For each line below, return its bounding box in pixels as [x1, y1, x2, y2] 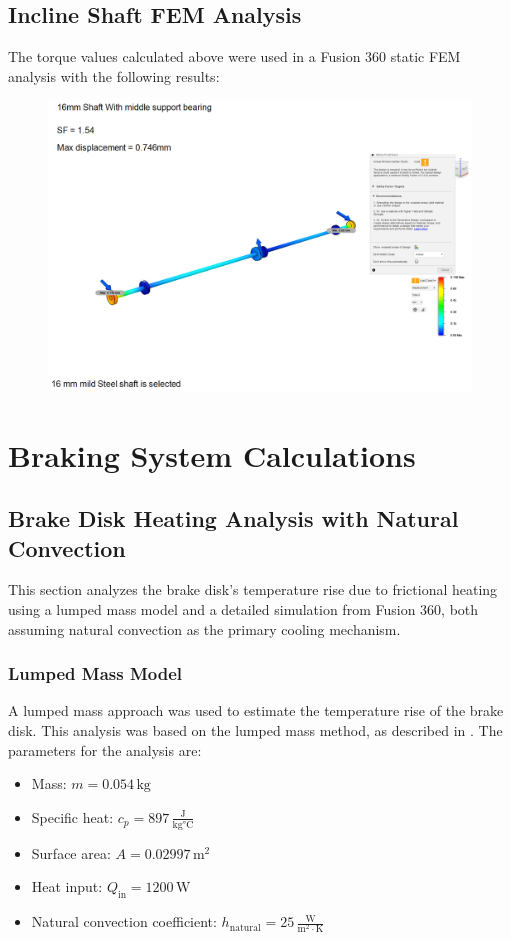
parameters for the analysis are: [8, 739, 202, 760]
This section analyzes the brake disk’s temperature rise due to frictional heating [8, 579, 498, 600]
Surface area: [31, 842, 111, 863]
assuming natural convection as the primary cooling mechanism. [8, 618, 401, 639]
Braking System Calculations [8, 434, 416, 475]
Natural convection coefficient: [31, 911, 217, 932]
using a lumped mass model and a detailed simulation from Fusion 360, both [8, 599, 479, 620]
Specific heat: [31, 806, 114, 827]
